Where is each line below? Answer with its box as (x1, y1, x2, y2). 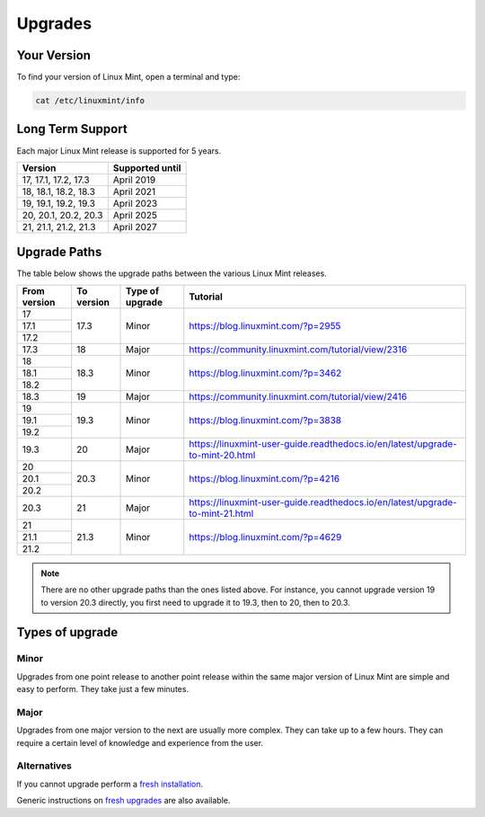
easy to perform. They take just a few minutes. (16, 684, 189, 695)
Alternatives (16, 759, 72, 772)
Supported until (112, 162, 181, 174)
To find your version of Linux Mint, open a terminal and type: (16, 72, 241, 83)
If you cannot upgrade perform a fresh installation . (16, 778, 204, 789)
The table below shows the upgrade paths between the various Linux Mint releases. (16, 268, 327, 279)
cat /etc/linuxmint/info (35, 95, 145, 106)
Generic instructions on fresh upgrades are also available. (16, 795, 231, 806)
